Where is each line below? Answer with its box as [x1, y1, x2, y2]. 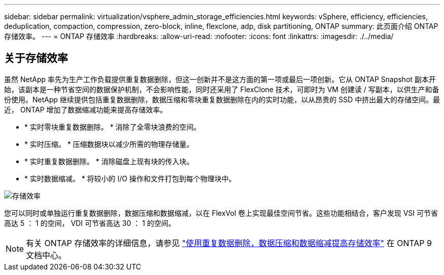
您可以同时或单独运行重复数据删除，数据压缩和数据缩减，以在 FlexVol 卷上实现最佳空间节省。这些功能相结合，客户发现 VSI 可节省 [4, 208, 438, 217]
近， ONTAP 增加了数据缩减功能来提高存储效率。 [4, 105, 167, 114]
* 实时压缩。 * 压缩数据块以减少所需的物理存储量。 [24, 139, 194, 148]
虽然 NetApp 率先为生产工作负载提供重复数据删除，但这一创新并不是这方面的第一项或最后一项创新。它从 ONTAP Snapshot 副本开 [4, 74, 436, 84]
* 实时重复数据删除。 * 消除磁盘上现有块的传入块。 [24, 156, 194, 166]
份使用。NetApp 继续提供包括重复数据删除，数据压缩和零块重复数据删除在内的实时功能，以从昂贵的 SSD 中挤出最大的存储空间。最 [4, 95, 440, 104]
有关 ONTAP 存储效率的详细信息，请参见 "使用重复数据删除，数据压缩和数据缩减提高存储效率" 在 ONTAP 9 [26, 238, 432, 248]
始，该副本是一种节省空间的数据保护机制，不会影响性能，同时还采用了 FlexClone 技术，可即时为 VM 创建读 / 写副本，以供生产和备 [4, 85, 439, 94]
